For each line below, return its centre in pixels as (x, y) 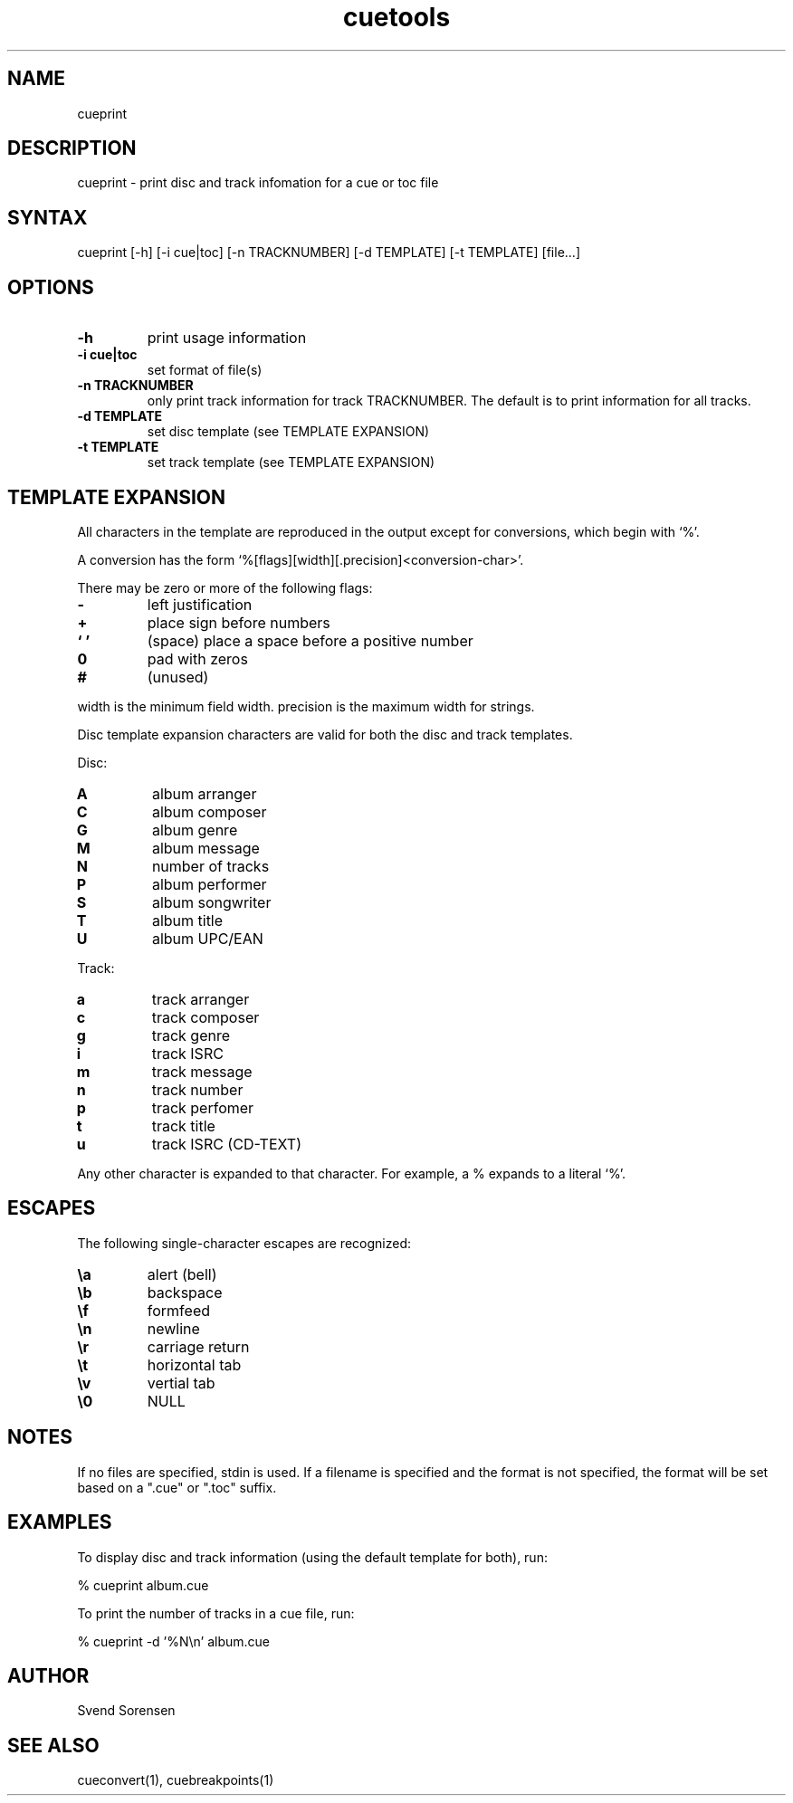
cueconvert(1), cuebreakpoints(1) (176, 1780)
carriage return (198, 1346)
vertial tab (181, 1383)
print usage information (227, 338)
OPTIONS (51, 287)
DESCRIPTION (72, 148)
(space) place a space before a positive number (310, 640)
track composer (205, 1017)
